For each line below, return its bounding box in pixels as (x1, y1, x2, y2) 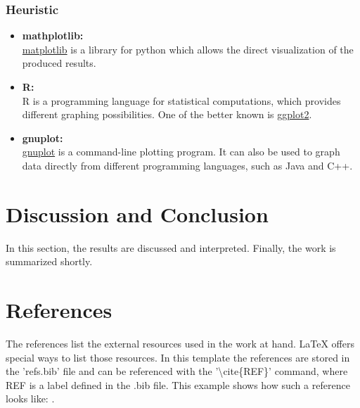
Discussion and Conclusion (6, 199, 269, 228)
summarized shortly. (6, 254, 93, 269)
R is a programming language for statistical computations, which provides (22, 93, 341, 108)
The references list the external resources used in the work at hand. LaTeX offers (6, 336, 354, 350)
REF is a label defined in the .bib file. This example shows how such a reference (6, 377, 350, 392)
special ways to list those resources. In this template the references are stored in (6, 350, 350, 364)
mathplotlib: (22, 28, 84, 43)
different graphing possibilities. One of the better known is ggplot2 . (22, 107, 312, 122)
